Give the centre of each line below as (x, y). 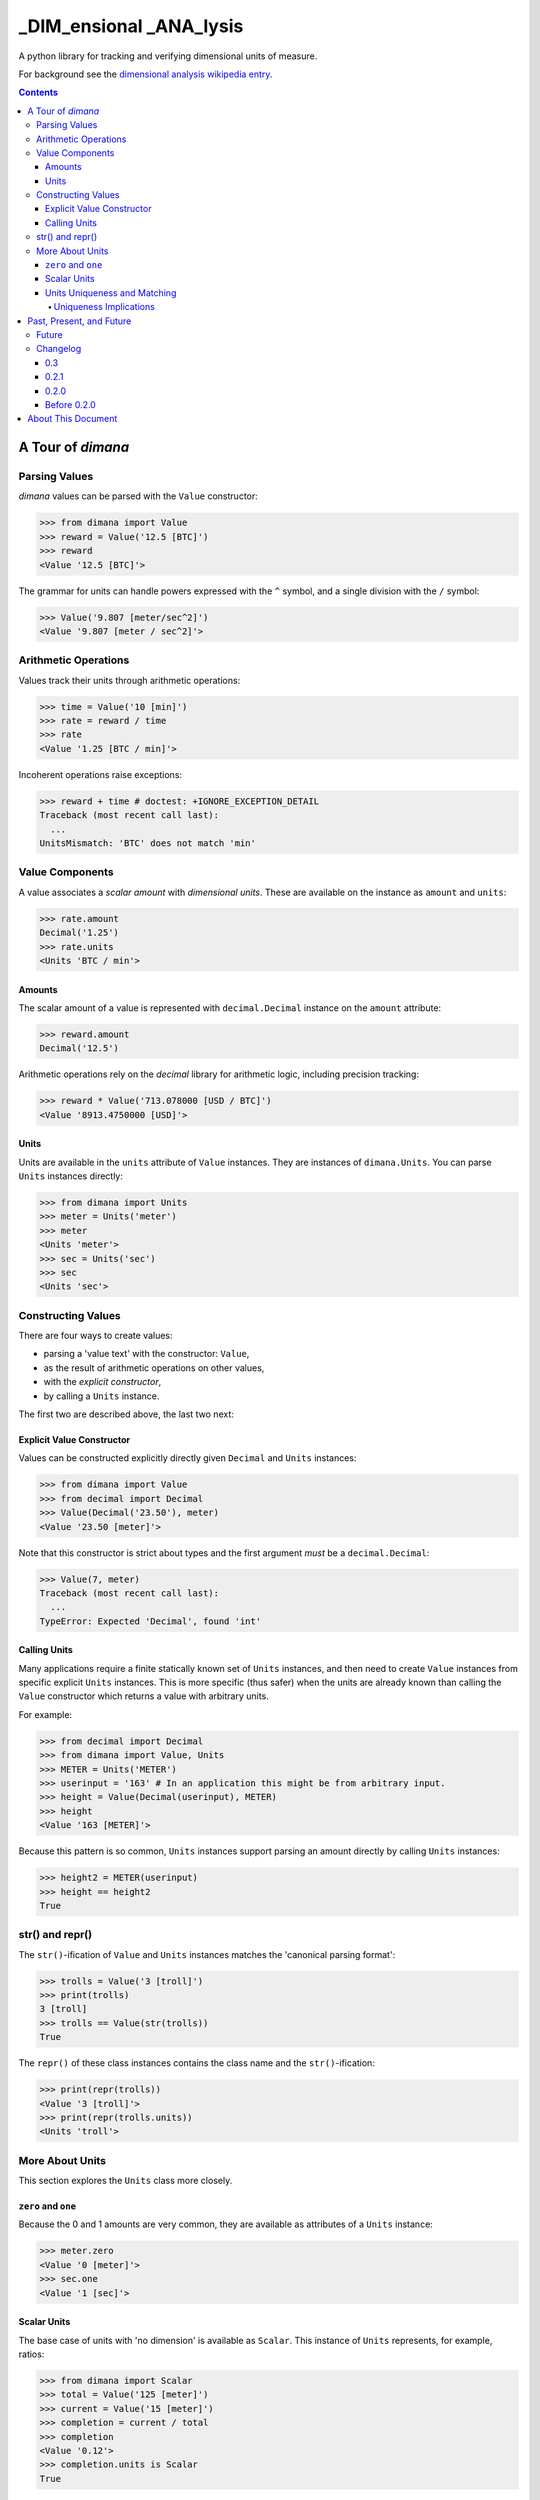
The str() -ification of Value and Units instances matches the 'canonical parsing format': (207, 1954)
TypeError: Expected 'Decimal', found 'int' (150, 1621)
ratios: (31, 2354)
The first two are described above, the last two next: (126, 1414)
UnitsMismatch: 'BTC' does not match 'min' (148, 843)
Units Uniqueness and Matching (111, 292)
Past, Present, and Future (79, 321)
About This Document (72, 419)
